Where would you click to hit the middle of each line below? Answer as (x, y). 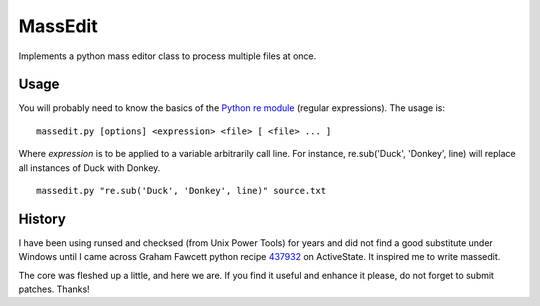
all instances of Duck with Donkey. (89, 167)
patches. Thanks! (54, 289)
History (42, 218)
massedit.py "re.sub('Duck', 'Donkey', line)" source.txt (181, 191)
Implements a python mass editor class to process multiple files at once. (167, 56)
